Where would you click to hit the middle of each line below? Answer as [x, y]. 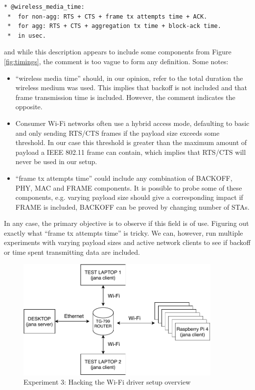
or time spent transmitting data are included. [72, 252]
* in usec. [27, 36]
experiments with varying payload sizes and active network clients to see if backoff [127, 242]
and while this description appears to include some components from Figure [118, 52]
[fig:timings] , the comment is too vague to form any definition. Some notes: [116, 61]
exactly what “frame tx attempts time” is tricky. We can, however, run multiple [124, 232]
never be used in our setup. [56, 161]
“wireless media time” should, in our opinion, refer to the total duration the [129, 78]
